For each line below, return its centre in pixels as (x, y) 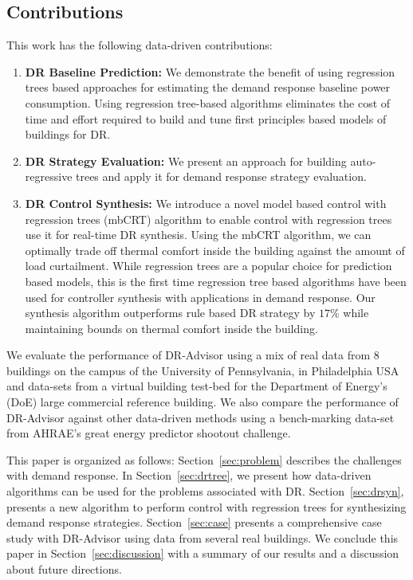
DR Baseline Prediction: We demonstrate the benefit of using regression (210, 71)
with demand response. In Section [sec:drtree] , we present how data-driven (189, 475)
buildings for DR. (68, 134)
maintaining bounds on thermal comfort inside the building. (171, 328)
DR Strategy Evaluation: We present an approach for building (186, 161)
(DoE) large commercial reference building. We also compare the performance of (203, 402)
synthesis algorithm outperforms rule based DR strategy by (170, 313)
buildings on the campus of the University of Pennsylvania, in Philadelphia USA (203, 370)
